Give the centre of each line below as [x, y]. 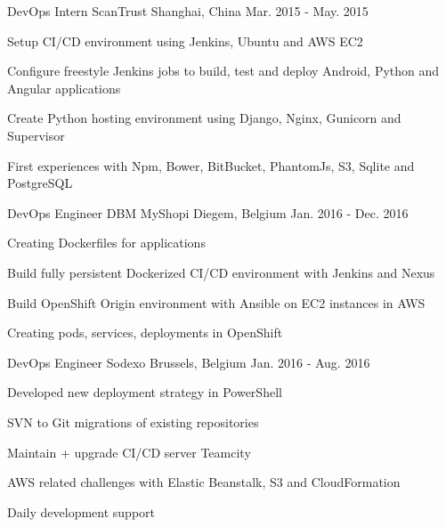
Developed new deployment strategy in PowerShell [145, 392]
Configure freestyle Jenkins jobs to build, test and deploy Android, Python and [223, 71]
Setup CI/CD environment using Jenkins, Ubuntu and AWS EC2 [185, 41]
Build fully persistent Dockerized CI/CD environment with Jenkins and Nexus [221, 272]
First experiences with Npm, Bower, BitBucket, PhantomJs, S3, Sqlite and [211, 165]
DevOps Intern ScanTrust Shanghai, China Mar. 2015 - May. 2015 [188, 11]
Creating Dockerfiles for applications [106, 243]
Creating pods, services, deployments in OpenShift [145, 332]
